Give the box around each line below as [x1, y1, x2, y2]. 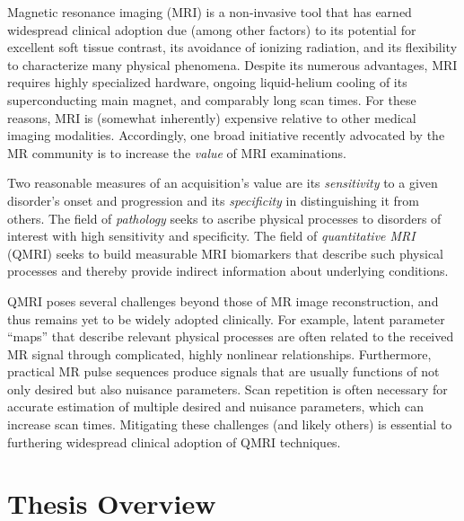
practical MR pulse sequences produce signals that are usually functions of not [7, 362, 440, 381]
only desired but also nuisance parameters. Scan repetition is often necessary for [7, 379, 448, 398]
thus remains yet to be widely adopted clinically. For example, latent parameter [7, 309, 445, 328]
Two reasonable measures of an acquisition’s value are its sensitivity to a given [7, 173, 438, 192]
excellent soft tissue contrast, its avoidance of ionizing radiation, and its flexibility [7, 38, 458, 57]
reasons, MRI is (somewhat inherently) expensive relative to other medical [7, 108, 416, 127]
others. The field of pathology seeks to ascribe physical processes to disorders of [7, 208, 442, 227]
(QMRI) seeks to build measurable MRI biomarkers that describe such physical [7, 243, 444, 262]
